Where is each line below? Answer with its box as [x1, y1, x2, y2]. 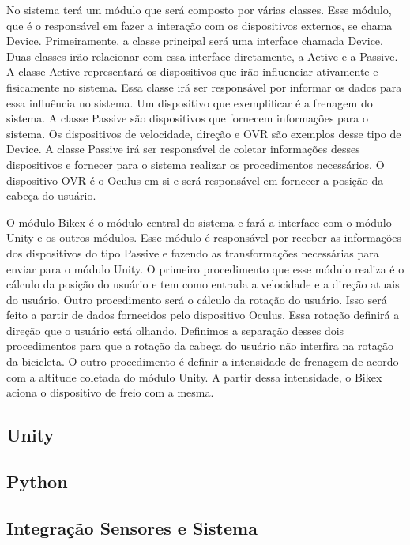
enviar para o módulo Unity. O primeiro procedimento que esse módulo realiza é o [6, 260, 404, 276]
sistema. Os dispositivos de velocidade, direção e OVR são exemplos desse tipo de [6, 125, 401, 141]
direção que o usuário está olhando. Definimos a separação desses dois [6, 321, 344, 338]
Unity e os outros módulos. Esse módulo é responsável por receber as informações [6, 229, 402, 246]
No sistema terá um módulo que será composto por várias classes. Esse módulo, [6, 2, 392, 17]
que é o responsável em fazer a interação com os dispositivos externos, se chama [6, 17, 393, 33]
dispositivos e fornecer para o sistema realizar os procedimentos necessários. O [6, 156, 385, 172]
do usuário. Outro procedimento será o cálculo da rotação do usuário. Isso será [6, 291, 387, 307]
